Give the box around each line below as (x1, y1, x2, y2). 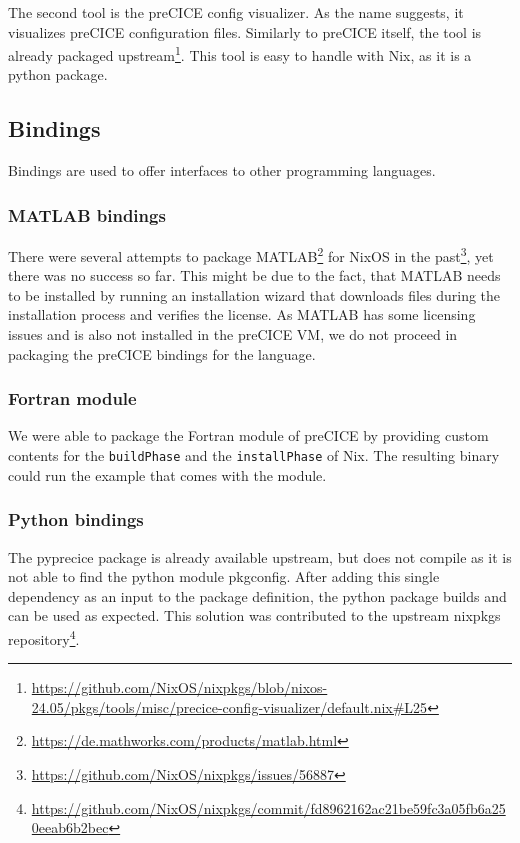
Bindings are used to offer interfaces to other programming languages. (8, 160, 436, 181)
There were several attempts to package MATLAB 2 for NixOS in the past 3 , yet (8, 243, 494, 266)
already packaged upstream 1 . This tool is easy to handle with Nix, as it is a (8, 42, 472, 65)
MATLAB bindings (8, 202, 166, 227)
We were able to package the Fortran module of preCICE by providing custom (8, 425, 489, 446)
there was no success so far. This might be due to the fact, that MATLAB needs (8, 265, 501, 286)
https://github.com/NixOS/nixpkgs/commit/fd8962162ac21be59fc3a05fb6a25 (31, 797, 506, 818)
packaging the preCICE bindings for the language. (8, 343, 316, 364)
